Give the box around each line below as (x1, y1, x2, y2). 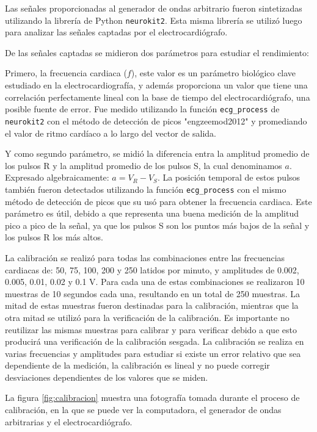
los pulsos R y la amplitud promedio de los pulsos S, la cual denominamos (5, 159, 282, 171)
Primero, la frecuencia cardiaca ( (5, 67, 127, 79)
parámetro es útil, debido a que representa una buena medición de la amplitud (5, 207, 299, 220)
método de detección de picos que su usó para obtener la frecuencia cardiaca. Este (5, 195, 312, 207)
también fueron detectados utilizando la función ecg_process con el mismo (5, 182, 286, 195)
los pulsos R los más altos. (5, 231, 103, 243)
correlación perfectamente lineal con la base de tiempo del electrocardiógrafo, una (5, 90, 310, 103)
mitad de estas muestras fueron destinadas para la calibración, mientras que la (5, 299, 299, 312)
